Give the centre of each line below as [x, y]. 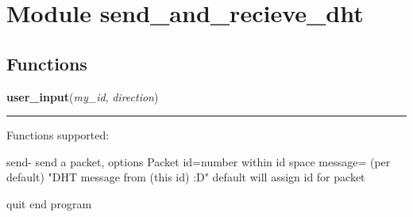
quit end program [49, 203]
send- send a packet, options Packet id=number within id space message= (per [199, 161]
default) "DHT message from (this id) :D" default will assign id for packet [186, 177]
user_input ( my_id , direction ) [83, 96]
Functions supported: [58, 135]
